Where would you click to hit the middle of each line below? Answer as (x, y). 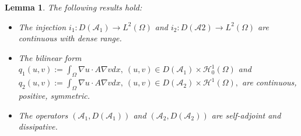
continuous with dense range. (70, 38)
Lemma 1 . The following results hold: (73, 7)
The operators (43, 115)
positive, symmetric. (54, 95)
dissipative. (38, 126)
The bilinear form (50, 57)
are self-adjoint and (246, 115)
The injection (42, 26)
